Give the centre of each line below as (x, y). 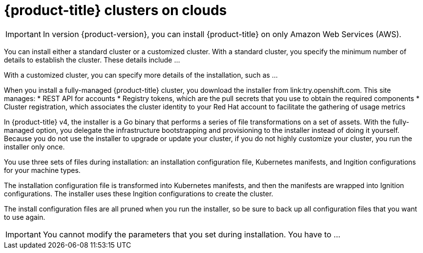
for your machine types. (42, 170)
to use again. (25, 217)
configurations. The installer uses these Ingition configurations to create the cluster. (139, 193)
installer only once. (34, 147)
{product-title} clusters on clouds (116, 10)
